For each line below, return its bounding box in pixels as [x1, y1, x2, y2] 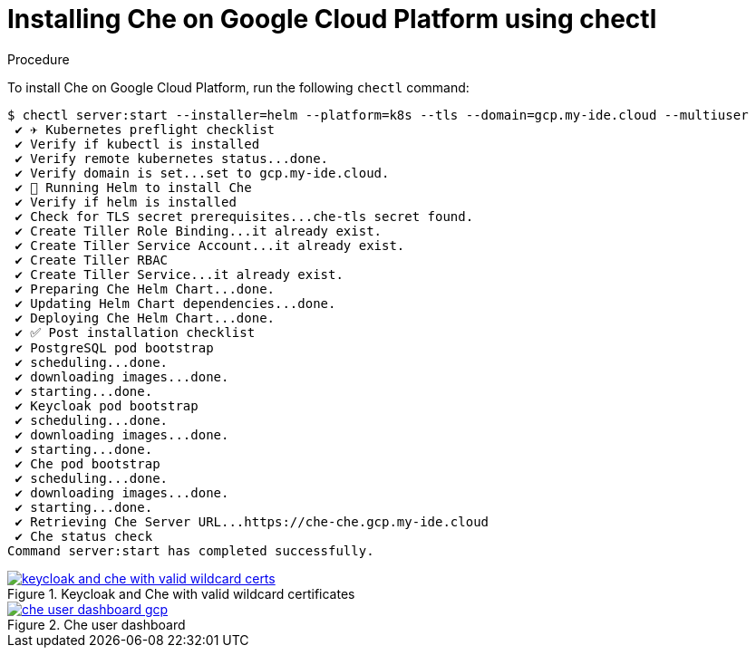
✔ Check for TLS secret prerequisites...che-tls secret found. [15, 208, 474, 224]
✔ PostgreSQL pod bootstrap [15, 340, 214, 355]
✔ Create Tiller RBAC [15, 252, 169, 267]
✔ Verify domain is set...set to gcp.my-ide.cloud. [15, 165, 390, 180]
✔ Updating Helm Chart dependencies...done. [15, 295, 336, 311]
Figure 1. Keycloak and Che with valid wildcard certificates [7, 585, 355, 602]
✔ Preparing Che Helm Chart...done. [15, 281, 276, 296]
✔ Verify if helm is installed [15, 194, 237, 209]
